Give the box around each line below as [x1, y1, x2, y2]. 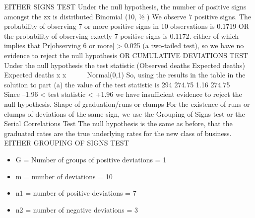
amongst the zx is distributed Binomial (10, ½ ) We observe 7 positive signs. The [4, 11, 252, 21]
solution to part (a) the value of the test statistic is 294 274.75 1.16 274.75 [4, 79, 230, 89]
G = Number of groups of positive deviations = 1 [15, 154, 167, 164]
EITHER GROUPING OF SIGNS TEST [4, 138, 129, 148]
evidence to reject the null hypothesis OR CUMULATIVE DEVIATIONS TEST [4, 50, 249, 60]
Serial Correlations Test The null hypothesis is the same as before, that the [4, 118, 233, 129]
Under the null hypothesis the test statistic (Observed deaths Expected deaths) [4, 60, 245, 70]
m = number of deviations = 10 [15, 171, 113, 181]
